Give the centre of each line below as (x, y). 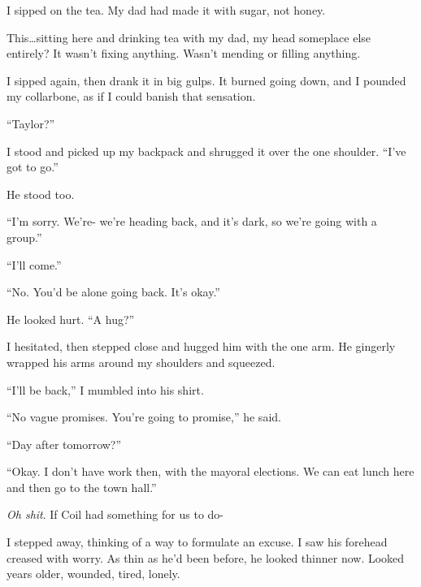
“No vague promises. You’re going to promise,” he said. (144, 417)
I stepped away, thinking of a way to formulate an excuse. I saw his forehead (197, 542)
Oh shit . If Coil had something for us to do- (115, 514)
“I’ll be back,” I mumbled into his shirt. (105, 389)
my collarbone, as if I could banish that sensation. (131, 96)
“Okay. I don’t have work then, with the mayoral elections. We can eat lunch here (210, 471)
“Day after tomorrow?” (64, 444)
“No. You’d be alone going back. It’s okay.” (113, 292)
